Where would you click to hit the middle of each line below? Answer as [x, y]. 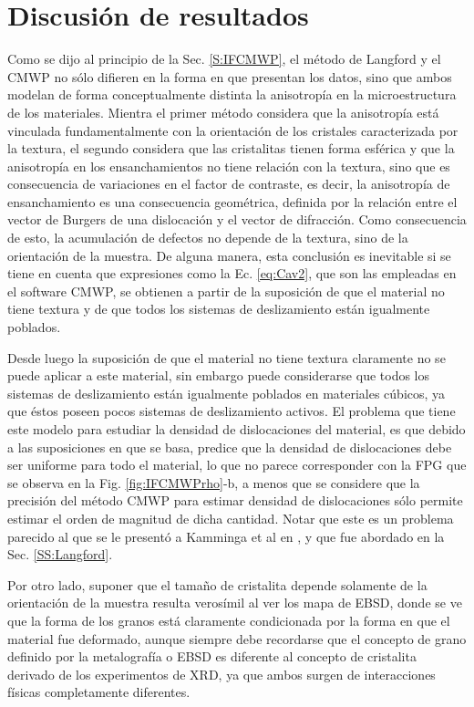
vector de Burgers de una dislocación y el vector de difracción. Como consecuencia [237, 219]
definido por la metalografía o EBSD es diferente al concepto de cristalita [212, 656]
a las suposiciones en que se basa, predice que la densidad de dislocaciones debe [230, 447]
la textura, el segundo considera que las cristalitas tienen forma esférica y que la [231, 148]
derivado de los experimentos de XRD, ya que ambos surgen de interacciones [222, 674]
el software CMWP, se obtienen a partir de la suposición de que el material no [226, 291]
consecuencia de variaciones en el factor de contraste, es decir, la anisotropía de [229, 184]
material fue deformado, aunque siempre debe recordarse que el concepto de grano [237, 638]
